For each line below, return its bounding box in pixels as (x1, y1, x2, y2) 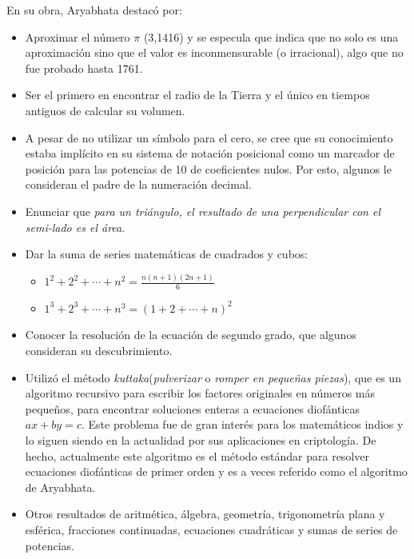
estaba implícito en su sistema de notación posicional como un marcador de (25, 145, 395, 162)
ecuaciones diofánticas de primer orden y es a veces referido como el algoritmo (25, 463, 408, 480)
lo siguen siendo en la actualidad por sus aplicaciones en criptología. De (25, 432, 376, 449)
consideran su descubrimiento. (25, 342, 173, 359)
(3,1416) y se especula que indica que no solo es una (143, 28, 399, 45)
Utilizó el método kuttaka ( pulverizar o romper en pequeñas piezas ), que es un (25, 369, 401, 385)
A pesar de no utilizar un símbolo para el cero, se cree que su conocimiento (25, 129, 393, 146)
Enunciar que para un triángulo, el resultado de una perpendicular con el (25, 202, 381, 219)
